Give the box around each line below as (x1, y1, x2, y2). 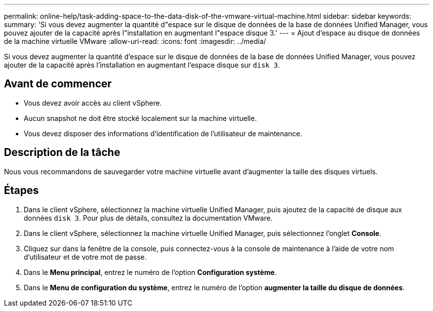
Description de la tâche (4, 146, 121, 159)
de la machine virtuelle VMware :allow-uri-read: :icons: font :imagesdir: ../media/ (4, 37, 266, 45)
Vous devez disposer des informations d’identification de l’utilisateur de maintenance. (24, 129, 303, 138)
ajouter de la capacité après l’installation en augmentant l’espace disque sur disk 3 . (4, 61, 280, 69)
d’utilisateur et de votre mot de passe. (24, 252, 147, 261)
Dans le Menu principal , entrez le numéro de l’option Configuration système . (24, 268, 277, 276)
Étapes (4, 184, 39, 197)
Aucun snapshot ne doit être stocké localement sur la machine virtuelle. (24, 114, 257, 122)
